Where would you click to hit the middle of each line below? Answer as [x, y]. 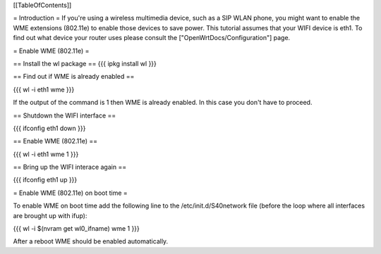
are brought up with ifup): [50, 215]
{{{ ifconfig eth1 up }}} [45, 180]
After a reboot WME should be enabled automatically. [91, 241]
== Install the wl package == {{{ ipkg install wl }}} [85, 63]
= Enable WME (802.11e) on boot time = [71, 193]
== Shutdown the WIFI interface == [65, 115]
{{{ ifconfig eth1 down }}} [49, 128]
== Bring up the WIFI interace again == [70, 167]
